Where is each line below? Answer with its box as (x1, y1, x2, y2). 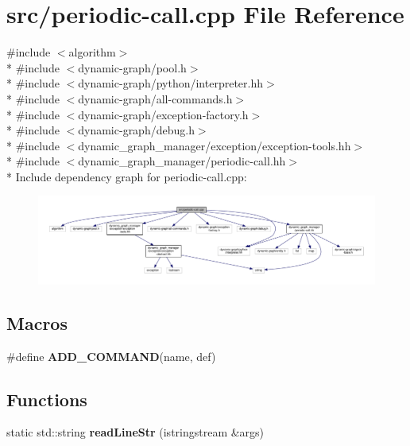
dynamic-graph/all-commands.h (78, 90, 233, 107)
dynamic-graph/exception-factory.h (78, 106, 249, 122)
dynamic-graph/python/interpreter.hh (78, 75, 264, 91)
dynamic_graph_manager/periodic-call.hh (78, 153, 286, 169)
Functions (6, 386, 87, 411)
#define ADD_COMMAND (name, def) (6, 347, 216, 364)
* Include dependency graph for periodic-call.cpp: (6, 168, 247, 184)
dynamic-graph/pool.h (78, 59, 187, 76)
